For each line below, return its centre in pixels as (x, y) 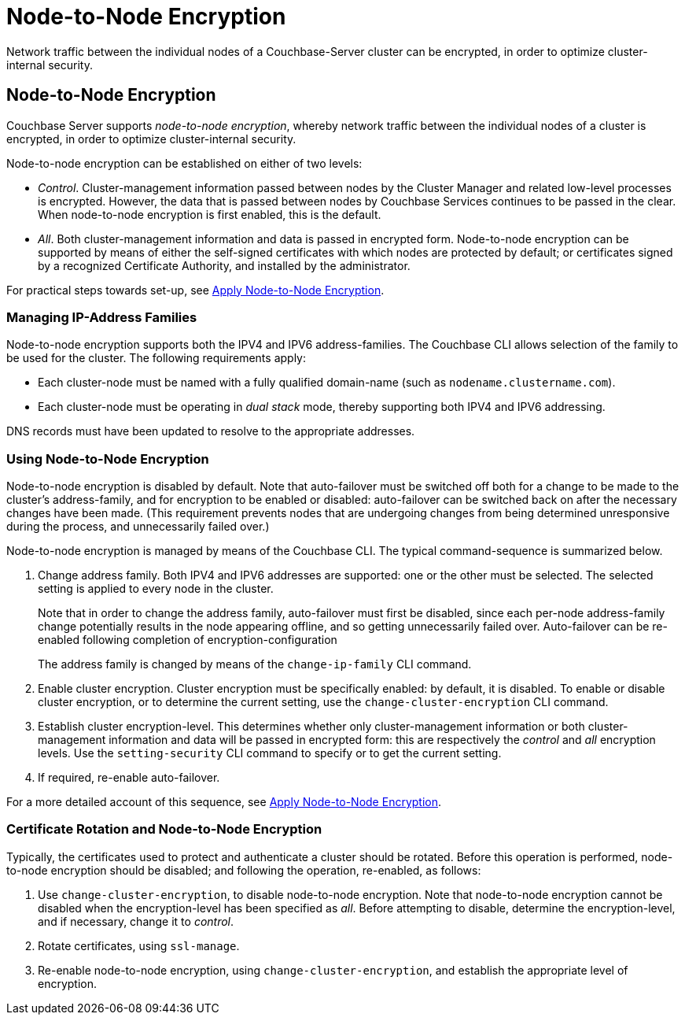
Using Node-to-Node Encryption (108, 459)
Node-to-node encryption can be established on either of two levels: (184, 163)
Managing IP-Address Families (102, 317)
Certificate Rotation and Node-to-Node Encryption (164, 829)
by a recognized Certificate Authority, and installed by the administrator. (224, 265)
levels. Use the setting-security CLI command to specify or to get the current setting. (270, 753)
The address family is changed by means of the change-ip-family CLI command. (255, 664)
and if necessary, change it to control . (136, 921)
